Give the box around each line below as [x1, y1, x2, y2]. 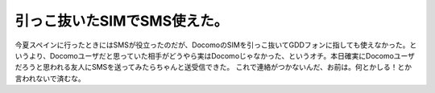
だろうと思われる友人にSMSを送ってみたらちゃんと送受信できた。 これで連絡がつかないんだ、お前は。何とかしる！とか [14, 63, 412, 72]
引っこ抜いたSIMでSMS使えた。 [14, 12, 229, 30]
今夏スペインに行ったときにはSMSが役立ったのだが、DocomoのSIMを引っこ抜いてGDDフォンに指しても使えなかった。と [14, 40, 417, 50]
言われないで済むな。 [14, 73, 85, 83]
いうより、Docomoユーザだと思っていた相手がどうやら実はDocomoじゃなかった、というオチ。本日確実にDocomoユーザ [14, 51, 415, 60]
